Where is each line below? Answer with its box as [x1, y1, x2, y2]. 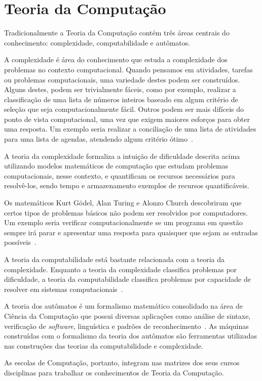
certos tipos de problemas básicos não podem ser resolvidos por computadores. [4, 207, 248, 218]
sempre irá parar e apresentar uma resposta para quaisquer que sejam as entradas [4, 227, 258, 237]
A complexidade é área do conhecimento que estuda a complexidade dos [4, 54, 228, 65]
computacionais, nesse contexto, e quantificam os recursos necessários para [4, 170, 235, 181]
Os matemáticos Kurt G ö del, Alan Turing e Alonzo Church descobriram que [4, 197, 242, 208]
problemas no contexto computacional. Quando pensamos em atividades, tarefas [4, 64, 253, 74]
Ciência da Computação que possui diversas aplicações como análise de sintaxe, [4, 310, 251, 321]
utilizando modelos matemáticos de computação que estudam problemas [4, 160, 229, 171]
